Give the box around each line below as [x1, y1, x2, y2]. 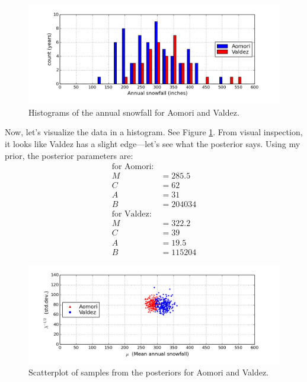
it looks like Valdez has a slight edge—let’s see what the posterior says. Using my [5, 138, 300, 150]
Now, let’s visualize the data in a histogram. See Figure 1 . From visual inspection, [5, 126, 303, 138]
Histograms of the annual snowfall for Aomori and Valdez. [28, 106, 239, 118]
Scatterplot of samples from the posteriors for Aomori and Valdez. [28, 366, 268, 378]
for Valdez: [111, 210, 152, 219]
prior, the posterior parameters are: [5, 149, 133, 161]
